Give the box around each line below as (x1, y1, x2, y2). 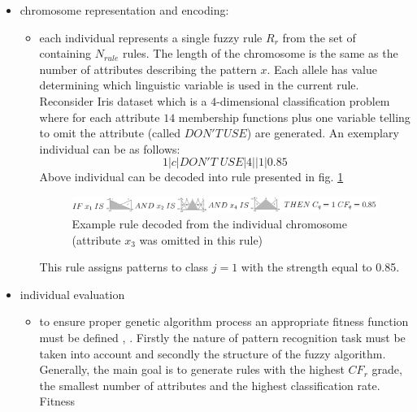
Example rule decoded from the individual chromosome (72, 215, 347, 232)
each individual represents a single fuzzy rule (39, 28, 263, 46)
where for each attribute (39, 108, 160, 125)
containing (39, 45, 91, 62)
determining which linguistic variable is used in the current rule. (39, 76, 359, 93)
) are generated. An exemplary (246, 124, 399, 141)
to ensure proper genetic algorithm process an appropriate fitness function (39, 313, 409, 330)
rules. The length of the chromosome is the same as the (122, 45, 398, 62)
